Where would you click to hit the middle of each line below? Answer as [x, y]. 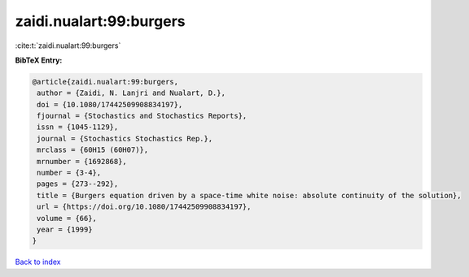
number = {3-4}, [69, 173]
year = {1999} [65, 229]
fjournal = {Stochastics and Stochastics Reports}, [142, 116]
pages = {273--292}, [78, 184]
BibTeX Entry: [39, 60]
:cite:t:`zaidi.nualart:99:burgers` [68, 45]
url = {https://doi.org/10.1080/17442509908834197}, [144, 207]
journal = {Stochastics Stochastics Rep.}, [125, 138]
